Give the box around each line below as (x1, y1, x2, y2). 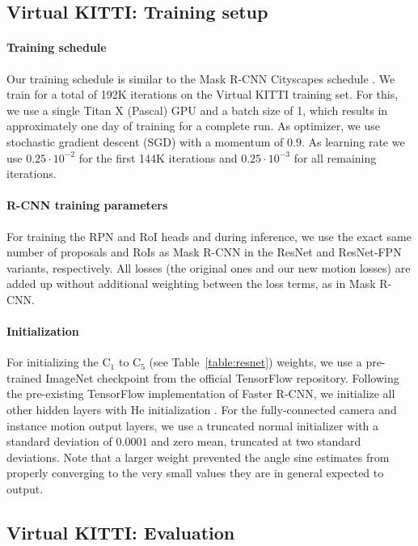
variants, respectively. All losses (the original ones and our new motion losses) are (6, 259, 411, 276)
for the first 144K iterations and (78, 149, 238, 166)
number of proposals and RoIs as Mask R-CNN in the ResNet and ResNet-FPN (6, 243, 402, 260)
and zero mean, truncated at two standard (151, 433, 361, 450)
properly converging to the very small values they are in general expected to (6, 464, 384, 481)
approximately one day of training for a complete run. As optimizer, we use (6, 117, 380, 134)
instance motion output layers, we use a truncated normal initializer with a (6, 417, 379, 434)
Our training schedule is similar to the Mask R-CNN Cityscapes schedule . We (6, 70, 395, 87)
